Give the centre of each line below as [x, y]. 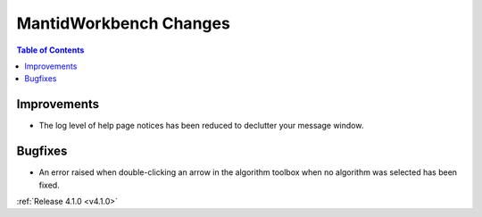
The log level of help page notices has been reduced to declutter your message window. [201, 126]
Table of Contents [50, 50]
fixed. [49, 185]
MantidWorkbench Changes [124, 23]
